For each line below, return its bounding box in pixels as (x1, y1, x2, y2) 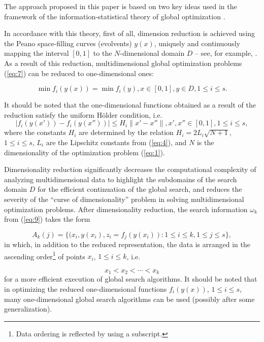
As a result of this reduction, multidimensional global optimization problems (4, 57, 242, 68)
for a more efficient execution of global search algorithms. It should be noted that (4, 273, 257, 284)
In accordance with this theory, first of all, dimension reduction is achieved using (4, 28, 255, 39)
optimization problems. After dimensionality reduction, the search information (4, 203, 248, 214)
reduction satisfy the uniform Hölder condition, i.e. (4, 109, 162, 120)
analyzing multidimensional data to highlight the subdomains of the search (4, 174, 237, 184)
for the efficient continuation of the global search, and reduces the (38, 184, 242, 194)
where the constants (4, 127, 66, 138)
